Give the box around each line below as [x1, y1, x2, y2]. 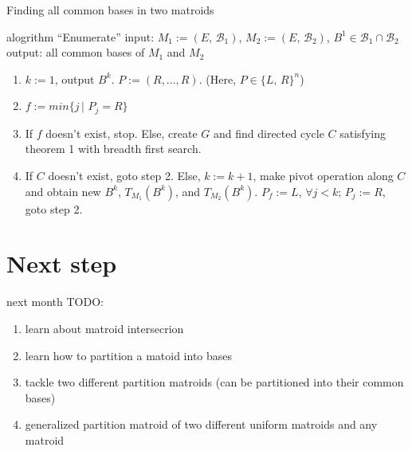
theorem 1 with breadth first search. [25, 140, 202, 157]
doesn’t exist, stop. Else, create [45, 124, 198, 141]
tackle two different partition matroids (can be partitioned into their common [25, 374, 404, 390]
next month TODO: [6, 293, 104, 310]
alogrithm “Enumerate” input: [6, 28, 155, 45]
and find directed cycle [213, 124, 324, 141]
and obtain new [25, 182, 101, 199]
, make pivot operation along [253, 167, 394, 184]
